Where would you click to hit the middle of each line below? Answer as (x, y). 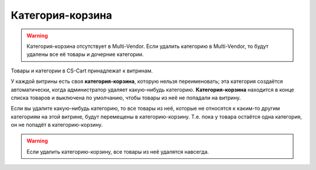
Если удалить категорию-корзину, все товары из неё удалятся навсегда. (118, 151)
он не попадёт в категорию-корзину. (57, 125)
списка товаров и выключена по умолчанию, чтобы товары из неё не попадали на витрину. (126, 98)
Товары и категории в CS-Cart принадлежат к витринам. (82, 71)
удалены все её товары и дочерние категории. (85, 54)
